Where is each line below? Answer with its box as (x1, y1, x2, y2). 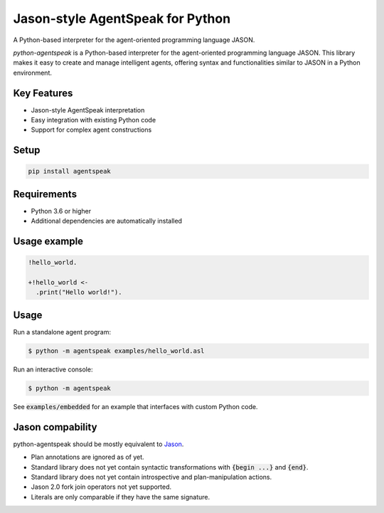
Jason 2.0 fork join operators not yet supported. (31, 482, 172, 491)
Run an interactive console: (13, 365, 93, 374)
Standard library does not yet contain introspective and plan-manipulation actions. (31, 472, 272, 481)
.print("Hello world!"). (36, 288, 122, 297)
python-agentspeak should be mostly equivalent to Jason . (13, 440, 184, 448)
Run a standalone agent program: (13, 327, 112, 336)
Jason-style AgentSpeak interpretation (31, 105, 145, 114)
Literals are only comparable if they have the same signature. (31, 492, 210, 501)
